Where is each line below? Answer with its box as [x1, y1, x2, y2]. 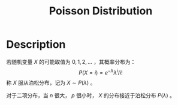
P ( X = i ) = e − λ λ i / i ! [79, 67, 123, 76]
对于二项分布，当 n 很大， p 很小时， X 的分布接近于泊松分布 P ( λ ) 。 [6, 91, 176, 99]
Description [6, 38, 66, 51]
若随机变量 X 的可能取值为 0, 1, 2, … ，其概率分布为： [6, 58, 136, 65]
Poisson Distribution [49, 4, 153, 18]
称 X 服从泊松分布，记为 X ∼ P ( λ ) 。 [6, 79, 96, 86]
